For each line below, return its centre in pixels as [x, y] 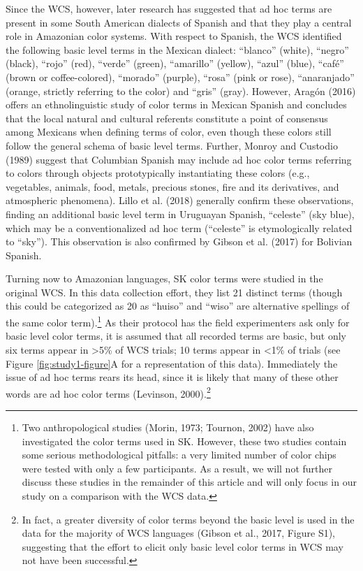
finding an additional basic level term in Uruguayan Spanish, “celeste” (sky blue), [180, 214]
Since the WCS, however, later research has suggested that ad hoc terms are [169, 8]
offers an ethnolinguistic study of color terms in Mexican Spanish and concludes [176, 104]
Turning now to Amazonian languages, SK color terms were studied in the [164, 279]
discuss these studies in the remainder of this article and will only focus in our [189, 482]
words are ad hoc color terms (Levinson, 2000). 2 [108, 392]
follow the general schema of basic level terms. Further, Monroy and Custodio [172, 145]
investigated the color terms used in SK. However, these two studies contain [184, 441]
